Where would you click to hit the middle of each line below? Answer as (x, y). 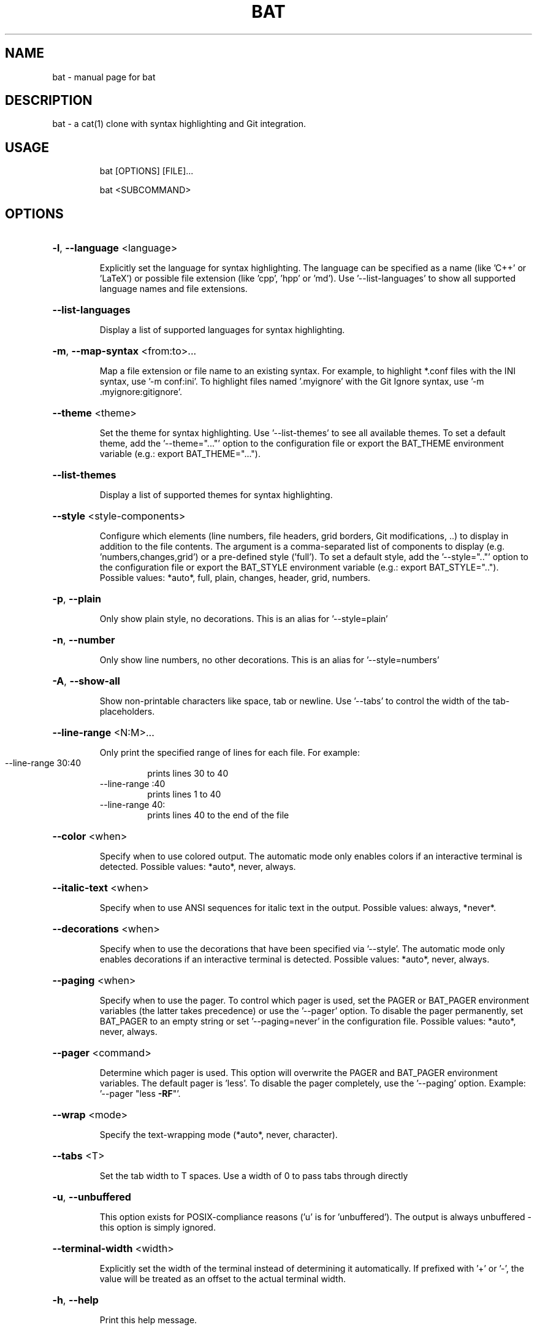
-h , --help (75, 1300)
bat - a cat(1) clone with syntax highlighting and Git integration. (179, 124)
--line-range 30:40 (43, 763)
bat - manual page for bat (104, 77)
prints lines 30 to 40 (188, 774)
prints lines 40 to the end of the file (218, 815)
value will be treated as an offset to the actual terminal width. (223, 1279)
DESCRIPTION (49, 101)
